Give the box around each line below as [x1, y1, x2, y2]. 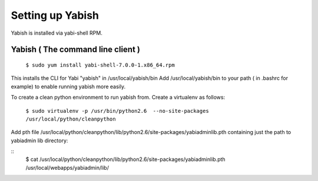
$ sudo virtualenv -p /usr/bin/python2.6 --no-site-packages [25, 108, 209, 114]
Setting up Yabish [11, 9, 100, 22]
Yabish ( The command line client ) [11, 45, 141, 55]
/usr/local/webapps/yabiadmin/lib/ [25, 164, 109, 171]
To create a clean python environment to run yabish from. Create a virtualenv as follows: [11, 94, 226, 101]
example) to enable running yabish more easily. [11, 83, 126, 90]
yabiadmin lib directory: [11, 137, 68, 144]
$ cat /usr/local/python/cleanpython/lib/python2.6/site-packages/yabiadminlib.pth [25, 156, 226, 163]
